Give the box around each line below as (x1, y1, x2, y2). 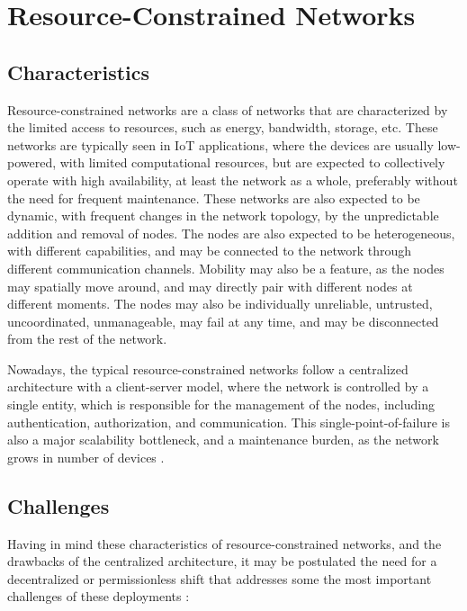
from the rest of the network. (7, 329, 167, 348)
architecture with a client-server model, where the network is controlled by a (7, 377, 429, 396)
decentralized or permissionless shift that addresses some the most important (7, 569, 432, 588)
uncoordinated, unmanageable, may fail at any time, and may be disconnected (7, 311, 439, 330)
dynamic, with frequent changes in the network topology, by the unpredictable (7, 206, 439, 225)
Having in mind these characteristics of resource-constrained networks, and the (7, 534, 442, 553)
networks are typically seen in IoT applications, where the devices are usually (7, 135, 434, 154)
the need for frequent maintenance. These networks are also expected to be (7, 188, 420, 207)
